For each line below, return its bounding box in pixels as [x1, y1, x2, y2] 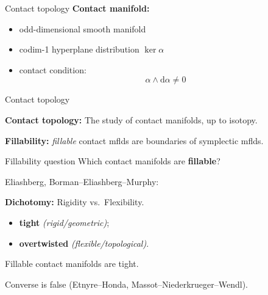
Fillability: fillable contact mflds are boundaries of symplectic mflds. [5, 134, 264, 147]
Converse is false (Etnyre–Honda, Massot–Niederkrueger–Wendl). [5, 277, 249, 290]
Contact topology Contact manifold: [5, 2, 150, 14]
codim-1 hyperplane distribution [19, 43, 139, 56]
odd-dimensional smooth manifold [19, 22, 146, 35]
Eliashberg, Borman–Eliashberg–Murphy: [5, 175, 159, 188]
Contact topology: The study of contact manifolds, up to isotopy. [5, 113, 258, 126]
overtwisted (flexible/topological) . [19, 236, 149, 249]
